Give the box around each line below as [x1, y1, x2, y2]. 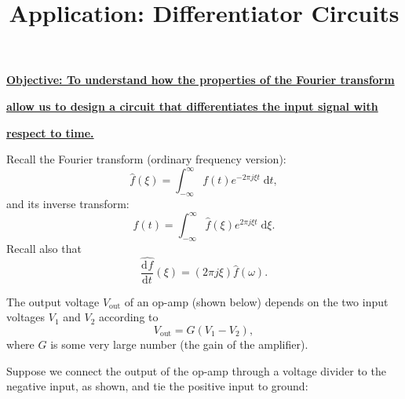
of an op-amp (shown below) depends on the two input [124, 293, 389, 309]
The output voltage [6, 293, 100, 309]
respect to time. [6, 124, 94, 141]
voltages [6, 309, 46, 325]
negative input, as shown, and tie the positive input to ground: [6, 378, 308, 394]
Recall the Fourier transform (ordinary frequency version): [6, 151, 286, 167]
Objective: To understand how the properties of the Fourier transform [6, 71, 395, 88]
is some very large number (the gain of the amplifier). [50, 336, 308, 352]
